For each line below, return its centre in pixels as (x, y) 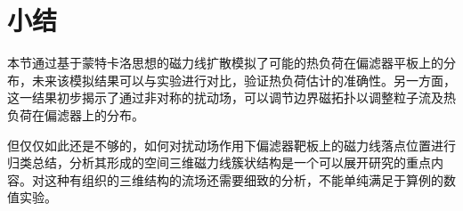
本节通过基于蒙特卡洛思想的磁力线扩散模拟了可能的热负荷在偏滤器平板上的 (225, 63)
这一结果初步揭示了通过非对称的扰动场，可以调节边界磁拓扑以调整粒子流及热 (231, 97)
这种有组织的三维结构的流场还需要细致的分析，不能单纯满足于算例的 (244, 179)
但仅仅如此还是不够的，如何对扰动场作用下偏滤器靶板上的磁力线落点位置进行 (231, 145)
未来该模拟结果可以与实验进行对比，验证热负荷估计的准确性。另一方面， (244, 80)
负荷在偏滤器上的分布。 (76, 114)
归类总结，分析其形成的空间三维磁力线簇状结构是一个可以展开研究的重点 (219, 162)
